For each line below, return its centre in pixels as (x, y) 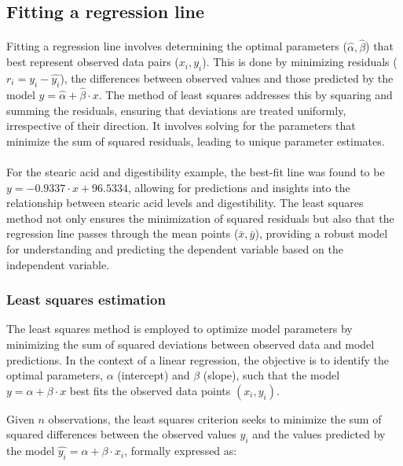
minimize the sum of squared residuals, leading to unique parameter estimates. (196, 141)
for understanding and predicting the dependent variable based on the (175, 248)
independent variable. (58, 264)
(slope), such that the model (271, 375)
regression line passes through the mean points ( (123, 233)
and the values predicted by (319, 434)
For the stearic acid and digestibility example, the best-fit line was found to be (196, 171)
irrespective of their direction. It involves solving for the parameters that (181, 126)
